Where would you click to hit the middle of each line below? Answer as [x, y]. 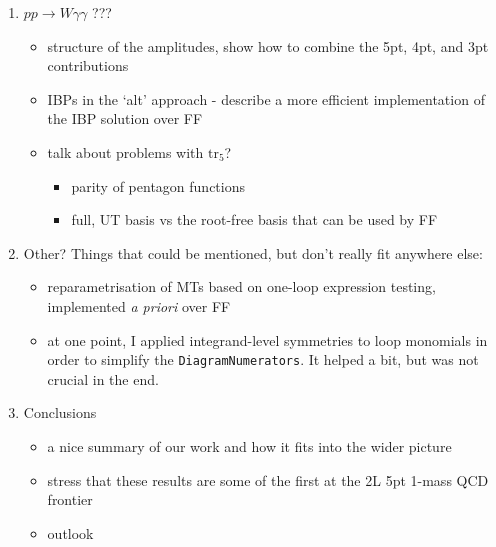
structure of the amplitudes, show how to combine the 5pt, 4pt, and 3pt [268, 45]
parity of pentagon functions [158, 185]
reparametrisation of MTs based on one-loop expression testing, [241, 286]
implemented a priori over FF [139, 305]
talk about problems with [125, 151]
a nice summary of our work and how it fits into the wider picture [249, 445]
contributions [88, 65]
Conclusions [60, 412]
